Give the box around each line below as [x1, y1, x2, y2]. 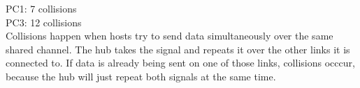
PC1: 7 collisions [6, 1, 77, 15]
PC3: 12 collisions [6, 15, 82, 29]
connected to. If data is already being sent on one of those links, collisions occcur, [6, 55, 355, 70]
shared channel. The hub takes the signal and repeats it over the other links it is [6, 42, 350, 56]
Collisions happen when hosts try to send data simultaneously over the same [6, 28, 333, 43]
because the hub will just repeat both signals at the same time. [6, 69, 276, 83]
